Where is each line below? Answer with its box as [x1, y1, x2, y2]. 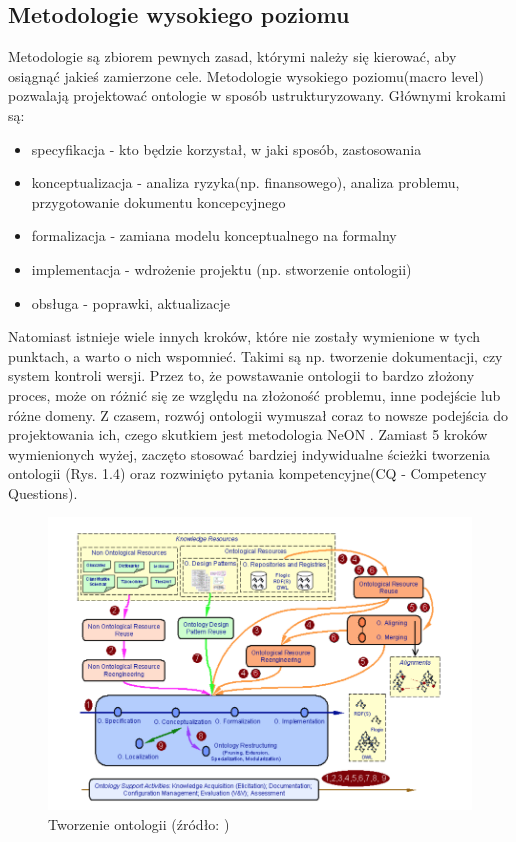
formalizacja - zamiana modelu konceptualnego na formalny [31, 225, 397, 246]
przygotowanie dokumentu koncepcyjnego [31, 191, 286, 212]
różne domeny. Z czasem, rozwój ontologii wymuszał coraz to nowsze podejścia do [8, 404, 509, 425]
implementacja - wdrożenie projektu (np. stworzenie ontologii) [31, 258, 412, 279]
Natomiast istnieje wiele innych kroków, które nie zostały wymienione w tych [8, 326, 481, 347]
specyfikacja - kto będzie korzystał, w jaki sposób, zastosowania [31, 138, 422, 159]
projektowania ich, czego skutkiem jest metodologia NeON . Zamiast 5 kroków [8, 424, 488, 445]
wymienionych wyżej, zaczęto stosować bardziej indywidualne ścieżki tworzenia [8, 443, 491, 464]
